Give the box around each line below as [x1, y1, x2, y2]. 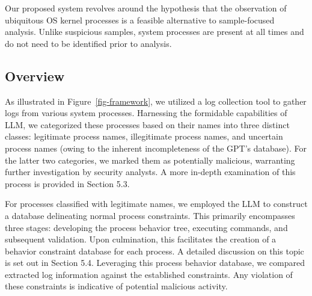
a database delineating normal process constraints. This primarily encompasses [5, 209, 295, 221]
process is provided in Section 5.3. [5, 177, 130, 190]
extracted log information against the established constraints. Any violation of [5, 268, 293, 280]
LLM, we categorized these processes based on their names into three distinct [5, 118, 290, 131]
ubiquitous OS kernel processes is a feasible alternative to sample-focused [5, 13, 275, 26]
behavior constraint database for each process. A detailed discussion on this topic [5, 244, 304, 257]
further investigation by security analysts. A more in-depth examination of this [5, 165, 296, 178]
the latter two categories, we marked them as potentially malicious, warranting [5, 153, 295, 166]
